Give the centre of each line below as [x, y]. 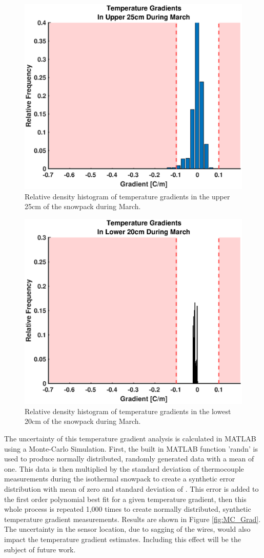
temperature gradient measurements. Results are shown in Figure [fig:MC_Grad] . [133, 519]
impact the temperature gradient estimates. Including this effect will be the [123, 539]
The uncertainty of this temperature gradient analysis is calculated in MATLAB [130, 439]
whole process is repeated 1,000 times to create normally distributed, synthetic [128, 509]
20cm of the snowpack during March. [83, 421]
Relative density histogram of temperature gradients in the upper [127, 196]
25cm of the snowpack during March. [83, 206]
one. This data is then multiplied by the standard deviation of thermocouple [124, 468]
